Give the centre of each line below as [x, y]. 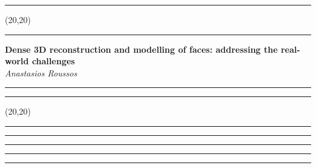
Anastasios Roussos [41, 72]
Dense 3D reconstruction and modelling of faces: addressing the [141, 49]
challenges [53, 61]
